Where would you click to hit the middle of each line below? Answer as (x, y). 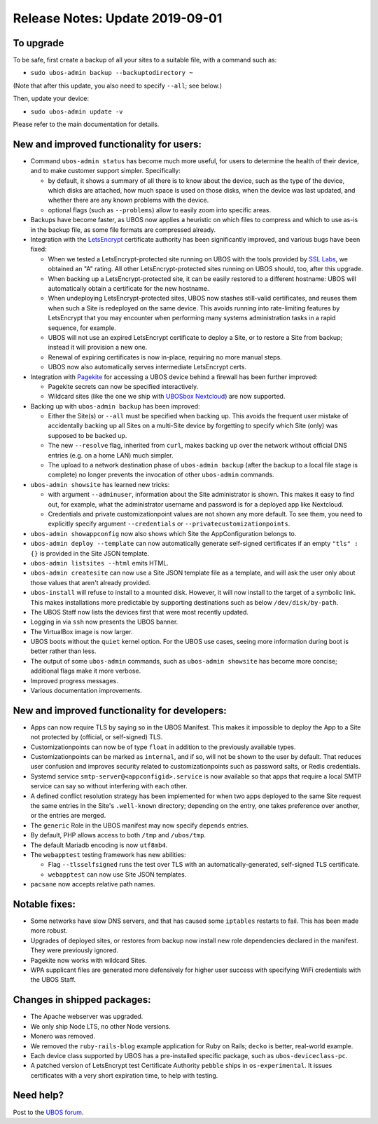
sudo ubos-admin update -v (77, 111)
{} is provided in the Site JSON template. (90, 553)
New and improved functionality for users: (107, 144)
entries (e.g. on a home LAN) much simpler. (111, 455)
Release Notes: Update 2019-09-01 (118, 18)
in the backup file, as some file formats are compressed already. (123, 229)
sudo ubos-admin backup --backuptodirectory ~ (112, 73)
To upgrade (38, 43)
